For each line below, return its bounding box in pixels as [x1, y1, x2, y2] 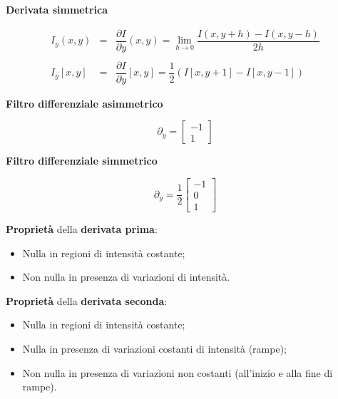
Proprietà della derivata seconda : [6, 293, 168, 308]
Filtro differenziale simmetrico [6, 153, 158, 168]
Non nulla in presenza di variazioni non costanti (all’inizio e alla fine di [22, 365, 333, 380]
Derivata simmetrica [6, 2, 108, 16]
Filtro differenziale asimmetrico [6, 95, 163, 110]
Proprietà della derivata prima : [6, 222, 158, 237]
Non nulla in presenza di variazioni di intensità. [22, 269, 230, 284]
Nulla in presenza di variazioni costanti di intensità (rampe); [22, 341, 287, 356]
